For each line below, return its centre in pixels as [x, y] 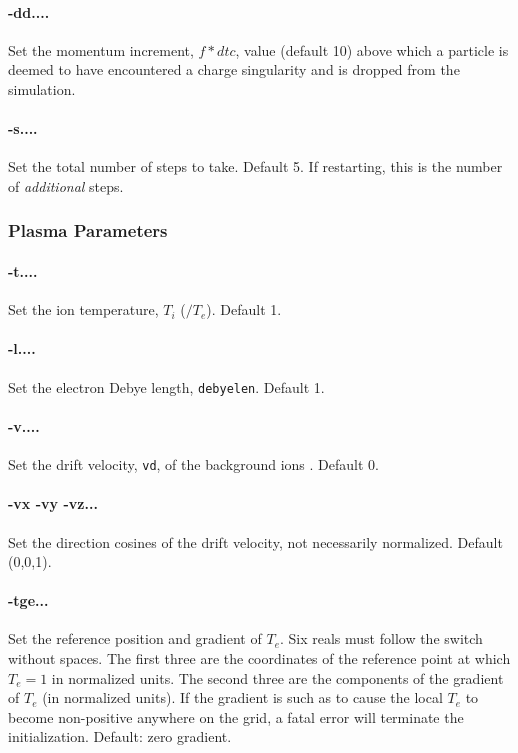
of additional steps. [66, 185]
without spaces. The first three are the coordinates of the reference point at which [259, 658]
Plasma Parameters [88, 230]
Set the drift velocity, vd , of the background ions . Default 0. [193, 464]
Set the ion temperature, [83, 309]
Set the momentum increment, [101, 49]
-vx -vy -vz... [53, 503]
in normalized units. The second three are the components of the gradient [277, 677]
